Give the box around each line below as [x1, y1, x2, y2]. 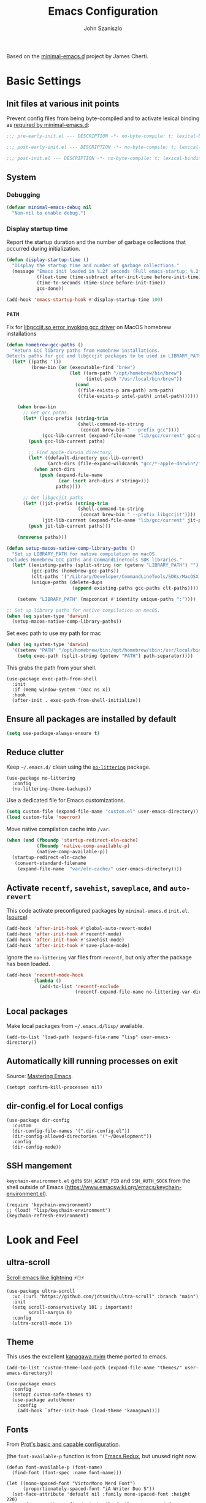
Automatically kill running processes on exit [6, 1056, 178, 1067]
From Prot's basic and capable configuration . [6, 1440, 121, 1448]
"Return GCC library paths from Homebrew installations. [12, 348, 161, 354]
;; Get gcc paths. [22, 409, 70, 416]
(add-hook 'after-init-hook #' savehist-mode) [6, 937, 124, 943]
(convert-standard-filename [14, 860, 86, 866]
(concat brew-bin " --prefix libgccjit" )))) [80, 512, 196, 518]
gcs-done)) [36, 285, 64, 292]
